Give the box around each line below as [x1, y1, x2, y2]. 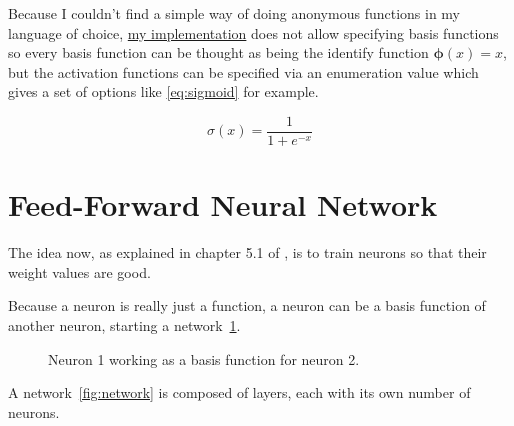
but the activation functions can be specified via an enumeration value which [8, 61, 479, 82]
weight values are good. [8, 261, 151, 282]
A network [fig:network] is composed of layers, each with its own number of [8, 382, 471, 403]
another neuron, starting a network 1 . [8, 314, 241, 335]
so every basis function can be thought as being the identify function [8, 42, 429, 63]
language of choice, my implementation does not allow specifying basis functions [8, 22, 499, 43]
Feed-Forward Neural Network [8, 184, 438, 225]
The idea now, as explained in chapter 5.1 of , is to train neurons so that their [8, 242, 487, 263]
